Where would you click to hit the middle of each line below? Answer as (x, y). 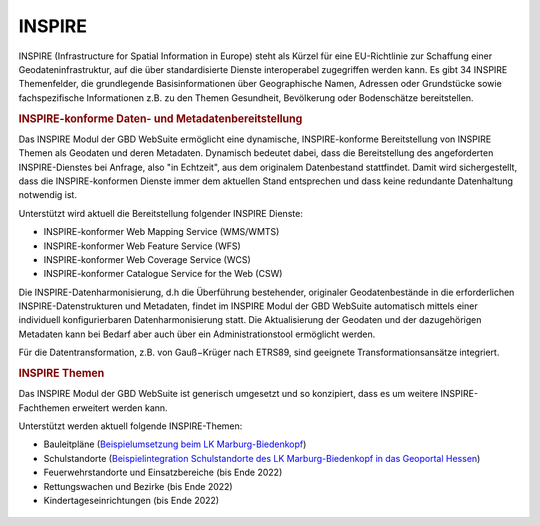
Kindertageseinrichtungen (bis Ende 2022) (131, 501)
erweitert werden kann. (120, 407)
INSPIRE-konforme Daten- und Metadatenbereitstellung (160, 118)
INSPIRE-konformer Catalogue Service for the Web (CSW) (163, 274)
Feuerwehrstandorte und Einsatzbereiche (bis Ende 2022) (163, 472)
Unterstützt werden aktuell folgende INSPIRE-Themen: (130, 426)
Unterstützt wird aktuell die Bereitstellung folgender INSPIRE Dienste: (161, 213)
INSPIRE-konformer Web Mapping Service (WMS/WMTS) (161, 232)
